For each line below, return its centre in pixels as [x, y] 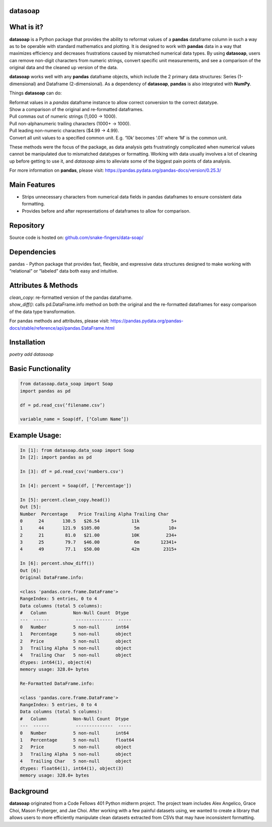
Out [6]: [31, 570]
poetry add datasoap [31, 354]
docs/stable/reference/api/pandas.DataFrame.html [62, 328]
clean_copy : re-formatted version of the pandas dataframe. [71, 297]
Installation [27, 343]
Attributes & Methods [44, 285]
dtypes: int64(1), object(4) [56, 662]
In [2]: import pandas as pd [56, 457]
